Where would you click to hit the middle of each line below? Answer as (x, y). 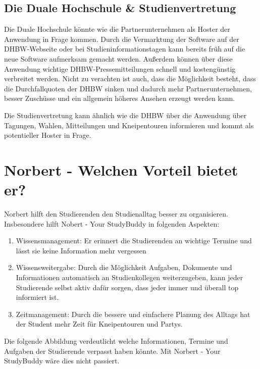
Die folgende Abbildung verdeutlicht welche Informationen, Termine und (116, 340)
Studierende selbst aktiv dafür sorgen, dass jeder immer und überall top (127, 287)
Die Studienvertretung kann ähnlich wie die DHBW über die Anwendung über (125, 115)
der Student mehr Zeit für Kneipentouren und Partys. (99, 324)
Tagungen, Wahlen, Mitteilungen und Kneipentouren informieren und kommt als (129, 125)
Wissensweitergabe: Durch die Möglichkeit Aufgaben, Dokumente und (124, 267)
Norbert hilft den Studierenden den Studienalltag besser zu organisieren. (116, 214)
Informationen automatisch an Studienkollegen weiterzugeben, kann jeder (129, 277)
